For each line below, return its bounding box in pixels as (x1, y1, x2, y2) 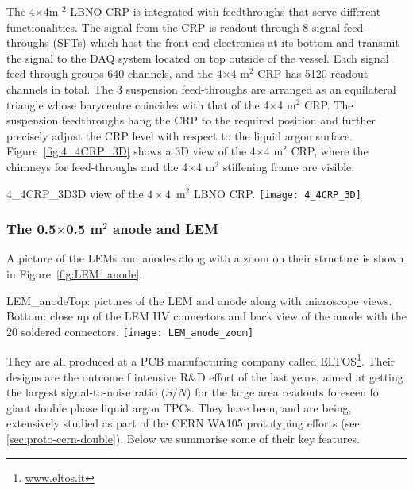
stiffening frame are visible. (222, 158, 355, 174)
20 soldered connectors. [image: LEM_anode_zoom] (6, 323, 254, 339)
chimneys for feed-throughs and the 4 (6, 158, 188, 174)
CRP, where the (291, 143, 369, 159)
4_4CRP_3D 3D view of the (6, 185, 144, 201)
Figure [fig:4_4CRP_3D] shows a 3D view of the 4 (6, 143, 256, 159)
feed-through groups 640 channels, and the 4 (6, 65, 222, 82)
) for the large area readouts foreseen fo (187, 384, 379, 400)
